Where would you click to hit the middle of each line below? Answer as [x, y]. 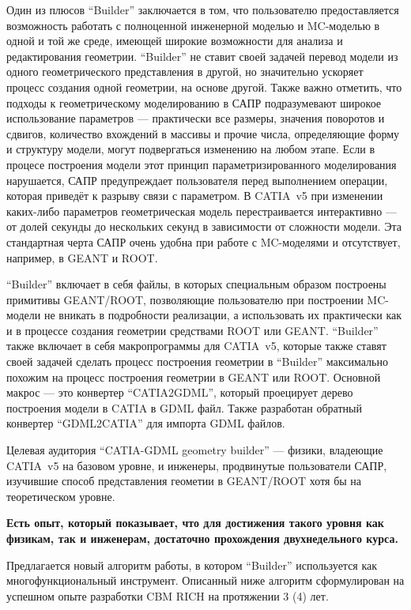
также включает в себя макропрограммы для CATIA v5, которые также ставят [196, 346]
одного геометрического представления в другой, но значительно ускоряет [185, 72]
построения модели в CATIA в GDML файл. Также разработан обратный [184, 407]
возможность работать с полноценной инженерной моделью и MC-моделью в [193, 25]
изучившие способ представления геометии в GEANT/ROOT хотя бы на [184, 481]
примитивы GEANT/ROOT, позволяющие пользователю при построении [185, 299]
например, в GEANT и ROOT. [82, 257]
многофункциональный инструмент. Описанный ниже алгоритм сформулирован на [205, 580]
